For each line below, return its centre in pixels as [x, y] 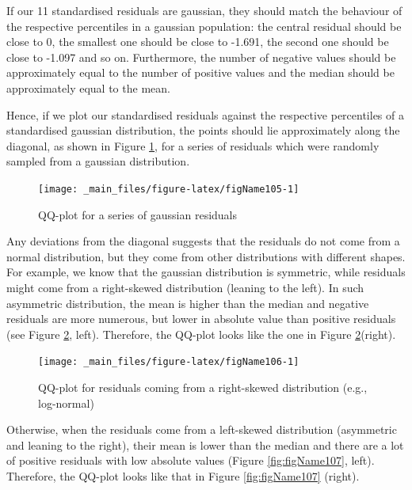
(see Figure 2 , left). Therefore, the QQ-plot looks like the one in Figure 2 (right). [201, 334]
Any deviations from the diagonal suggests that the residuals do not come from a [203, 241]
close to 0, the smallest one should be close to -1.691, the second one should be [198, 42]
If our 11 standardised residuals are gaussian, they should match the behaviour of [204, 10]
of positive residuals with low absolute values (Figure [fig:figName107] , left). [191, 460]
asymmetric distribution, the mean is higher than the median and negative [188, 303]
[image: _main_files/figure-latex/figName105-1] [169, 189]
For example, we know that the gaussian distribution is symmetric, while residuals [206, 272]
